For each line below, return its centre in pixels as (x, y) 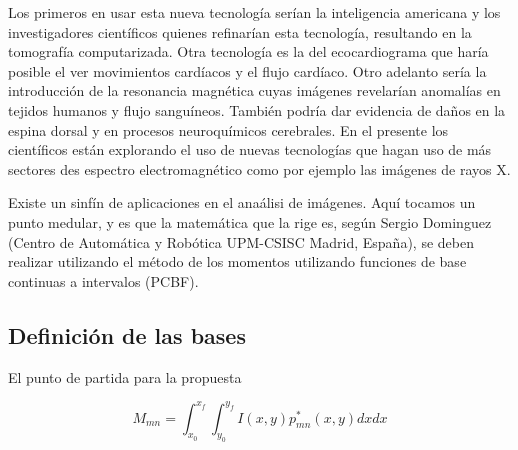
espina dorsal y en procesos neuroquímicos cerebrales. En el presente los (228, 129)
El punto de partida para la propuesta (125, 376)
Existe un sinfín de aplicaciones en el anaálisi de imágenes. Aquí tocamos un (242, 202)
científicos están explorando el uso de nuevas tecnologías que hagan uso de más (250, 149)
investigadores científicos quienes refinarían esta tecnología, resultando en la (240, 31)
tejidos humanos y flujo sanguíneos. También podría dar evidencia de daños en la (257, 109)
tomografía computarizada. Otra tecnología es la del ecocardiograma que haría (248, 51)
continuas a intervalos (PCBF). (103, 280)
